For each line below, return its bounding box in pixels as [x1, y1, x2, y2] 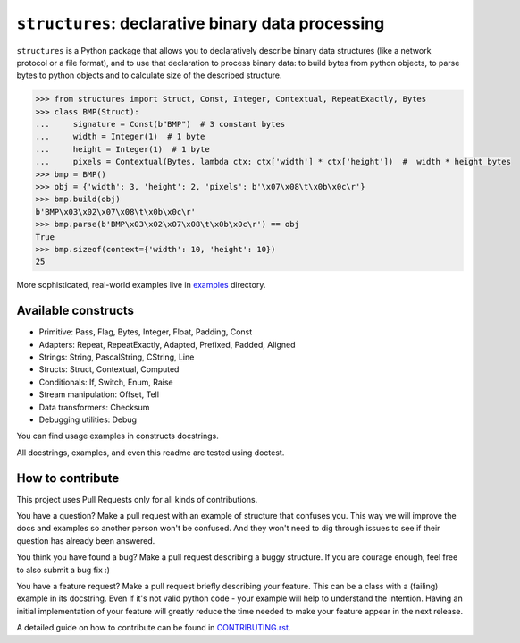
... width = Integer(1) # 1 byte [35, 131, 205, 142]
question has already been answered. [16, 535, 155, 546]
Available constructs [16, 303, 134, 318]
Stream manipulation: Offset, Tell [38, 389, 160, 400]
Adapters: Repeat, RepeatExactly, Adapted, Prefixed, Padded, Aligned [38, 339, 296, 350]
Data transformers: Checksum [38, 402, 150, 412]
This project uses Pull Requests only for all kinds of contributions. [16, 494, 258, 504]
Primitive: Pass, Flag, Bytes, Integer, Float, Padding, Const [38, 326, 253, 337]
